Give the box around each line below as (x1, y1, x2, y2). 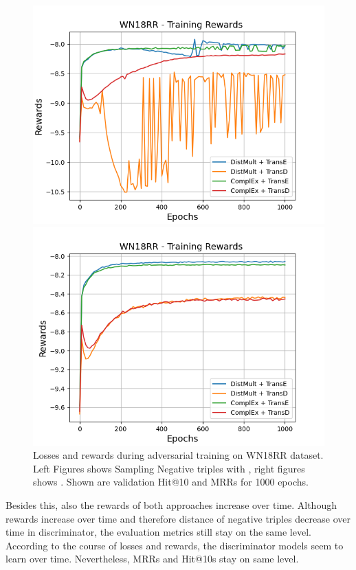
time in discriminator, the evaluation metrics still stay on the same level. (5, 525, 311, 539)
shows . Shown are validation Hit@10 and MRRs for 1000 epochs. (33, 475, 309, 489)
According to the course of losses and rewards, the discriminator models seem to (5, 538, 344, 552)
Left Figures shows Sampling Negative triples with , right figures (33, 461, 305, 475)
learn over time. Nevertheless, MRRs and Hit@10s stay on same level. (5, 551, 299, 566)
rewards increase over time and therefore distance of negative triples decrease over (5, 511, 351, 525)
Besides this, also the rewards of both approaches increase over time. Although (5, 497, 337, 512)
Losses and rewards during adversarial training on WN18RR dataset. (33, 448, 324, 462)
